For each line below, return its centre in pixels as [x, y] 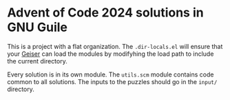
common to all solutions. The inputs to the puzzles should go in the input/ [112, 81]
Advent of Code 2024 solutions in [106, 13]
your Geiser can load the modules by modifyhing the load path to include [111, 54]
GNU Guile [37, 27]
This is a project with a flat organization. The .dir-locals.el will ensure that [115, 46]
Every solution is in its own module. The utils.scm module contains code [111, 74]
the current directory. [37, 61]
